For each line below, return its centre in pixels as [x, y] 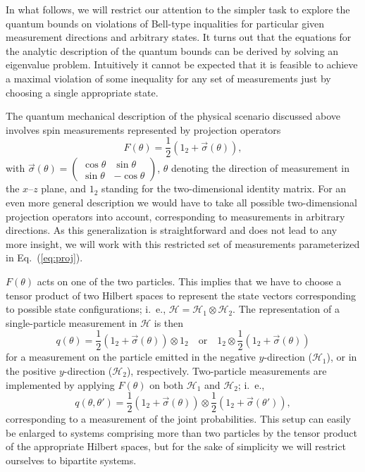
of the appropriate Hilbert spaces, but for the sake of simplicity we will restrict [176, 446]
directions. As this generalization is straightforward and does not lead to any [172, 230]
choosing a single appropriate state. [82, 92]
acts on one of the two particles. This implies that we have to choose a [189, 281]
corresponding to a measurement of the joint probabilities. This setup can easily [178, 419]
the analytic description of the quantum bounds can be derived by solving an [172, 50]
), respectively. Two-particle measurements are [227, 371]
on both [167, 384]
